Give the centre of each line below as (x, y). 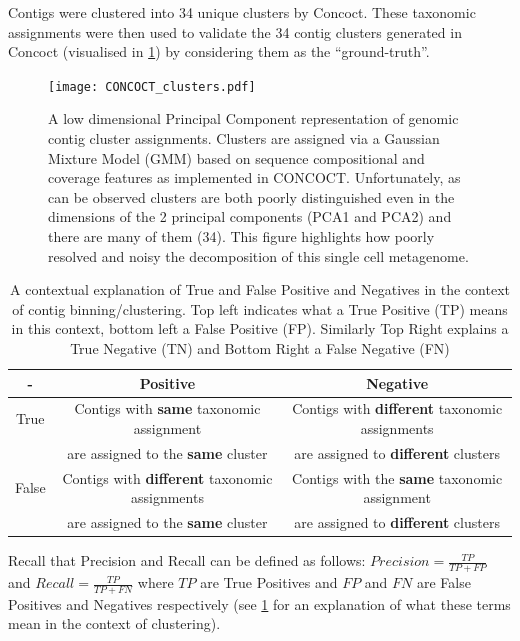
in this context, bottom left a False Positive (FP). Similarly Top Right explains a (260, 328)
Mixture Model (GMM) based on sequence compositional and (236, 157)
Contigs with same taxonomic (167, 408)
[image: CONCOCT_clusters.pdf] (152, 86)
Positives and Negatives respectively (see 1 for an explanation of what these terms (259, 603)
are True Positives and (269, 582)
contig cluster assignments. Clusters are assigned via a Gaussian (244, 138)
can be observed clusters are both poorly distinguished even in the (251, 196)
